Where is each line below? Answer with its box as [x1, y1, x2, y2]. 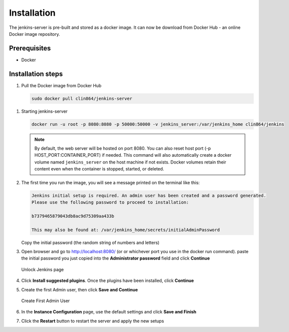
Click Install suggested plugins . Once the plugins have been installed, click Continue [21, 278, 194, 284]
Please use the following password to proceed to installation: [31, 200, 189, 205]
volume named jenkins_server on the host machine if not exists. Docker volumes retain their [34, 159, 226, 165]
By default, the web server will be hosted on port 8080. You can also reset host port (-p [34, 145, 211, 151]
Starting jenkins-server [21, 108, 68, 114]
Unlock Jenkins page [21, 266, 64, 272]
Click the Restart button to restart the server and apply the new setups [21, 318, 164, 324]
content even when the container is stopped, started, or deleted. [34, 166, 164, 172]
